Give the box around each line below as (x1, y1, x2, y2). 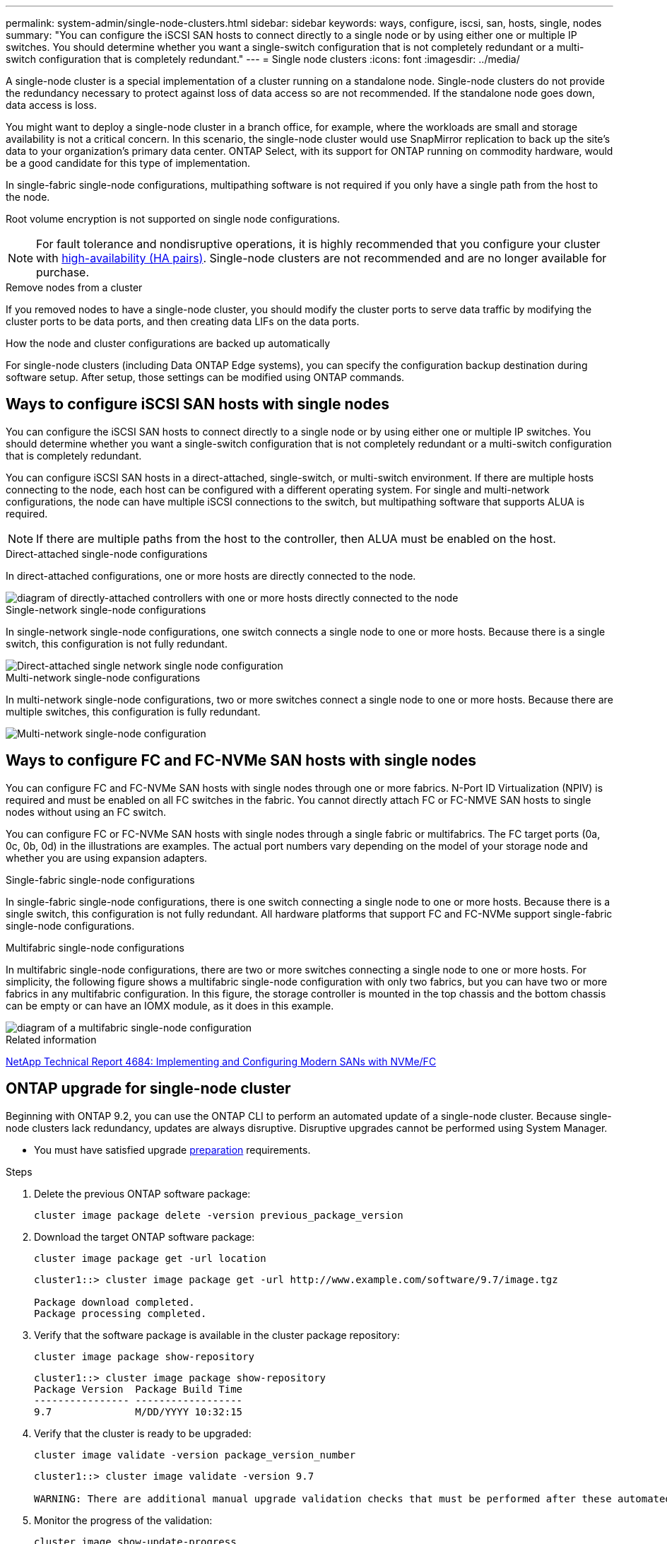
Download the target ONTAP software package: (34, 1230, 255, 1243)
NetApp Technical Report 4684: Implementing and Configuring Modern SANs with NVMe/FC (6, 1055, 437, 1068)
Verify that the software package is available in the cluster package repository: (34, 1328, 400, 1341)
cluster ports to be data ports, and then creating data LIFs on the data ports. (6, 315, 360, 327)
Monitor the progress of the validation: (34, 1514, 213, 1526)
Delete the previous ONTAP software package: (34, 1187, 251, 1200)
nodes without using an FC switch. (6, 805, 166, 818)
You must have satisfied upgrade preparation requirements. (34, 1143, 311, 1156)
